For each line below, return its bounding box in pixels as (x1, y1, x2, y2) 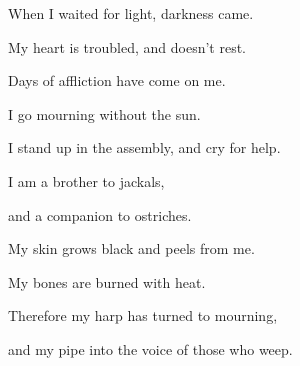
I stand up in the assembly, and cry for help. (8, 137, 281, 158)
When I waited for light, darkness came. (8, 3, 254, 23)
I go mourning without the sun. (8, 103, 201, 124)
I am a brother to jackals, (8, 170, 165, 191)
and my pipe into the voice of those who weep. (8, 338, 293, 359)
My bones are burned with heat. (8, 271, 206, 292)
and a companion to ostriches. (8, 204, 192, 225)
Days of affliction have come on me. (8, 70, 226, 91)
